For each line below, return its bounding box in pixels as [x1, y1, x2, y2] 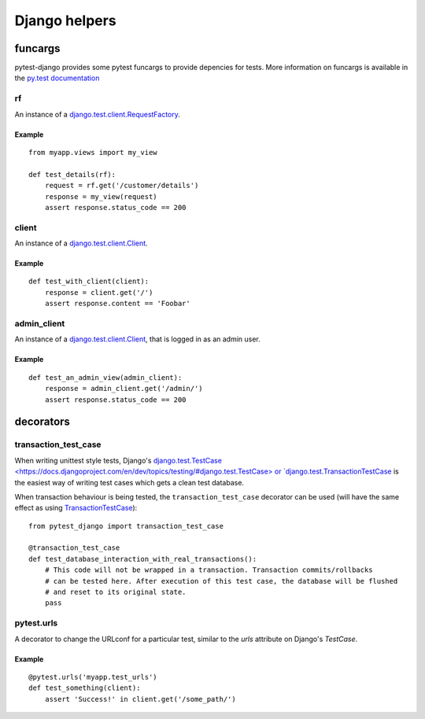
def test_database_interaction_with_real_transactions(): [28, 555, 257, 563]
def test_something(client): [28, 684, 141, 692]
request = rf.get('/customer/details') [44, 181, 199, 190]
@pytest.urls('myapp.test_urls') [28, 673, 157, 681]
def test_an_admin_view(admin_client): [28, 373, 183, 382]
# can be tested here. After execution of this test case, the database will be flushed [44, 577, 398, 585]
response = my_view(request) [44, 192, 157, 201]
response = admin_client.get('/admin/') [44, 384, 204, 393]
